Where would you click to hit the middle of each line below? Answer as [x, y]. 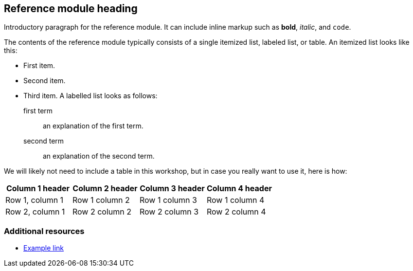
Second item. [45, 81]
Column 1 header [38, 189]
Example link [44, 248]
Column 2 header [105, 189]
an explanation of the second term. [99, 156]
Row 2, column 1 [35, 212]
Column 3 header [172, 189]
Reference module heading [71, 9]
